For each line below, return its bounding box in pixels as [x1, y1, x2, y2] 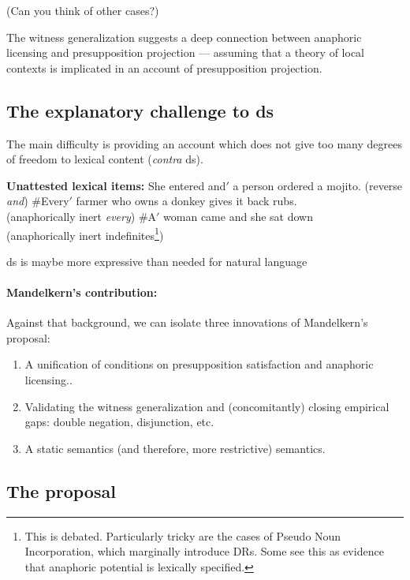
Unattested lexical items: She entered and [6, 177, 226, 193]
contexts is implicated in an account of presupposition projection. [6, 59, 322, 76]
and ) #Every [6, 193, 69, 209]
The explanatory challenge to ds [6, 98, 274, 122]
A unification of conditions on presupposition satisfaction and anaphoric [24, 356, 374, 372]
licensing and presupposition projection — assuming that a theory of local [6, 44, 364, 61]
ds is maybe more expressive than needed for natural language [6, 253, 307, 269]
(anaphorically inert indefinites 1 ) [6, 224, 164, 243]
